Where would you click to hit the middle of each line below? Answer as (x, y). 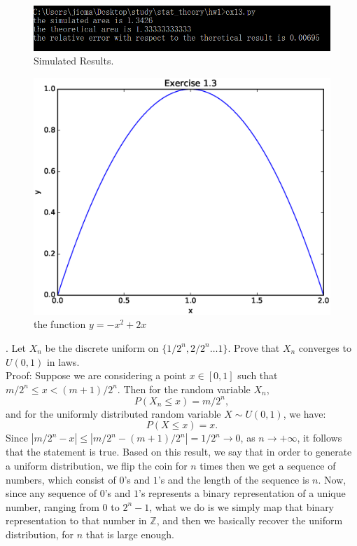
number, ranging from (52, 506)
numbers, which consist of (61, 479)
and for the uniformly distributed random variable (113, 413)
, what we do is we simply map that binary (242, 506)
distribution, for (40, 534)
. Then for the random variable (184, 389)
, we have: (304, 413)
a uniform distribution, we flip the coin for (97, 466)
